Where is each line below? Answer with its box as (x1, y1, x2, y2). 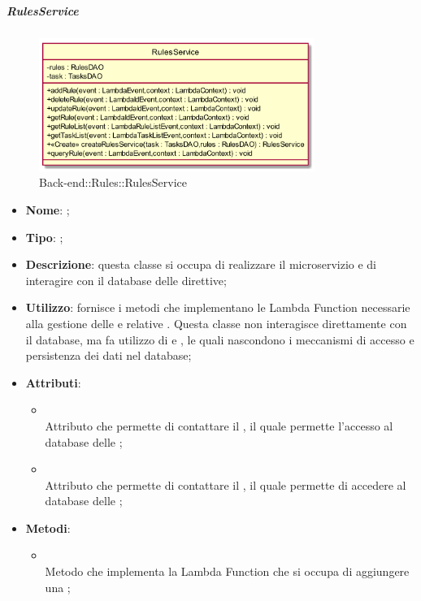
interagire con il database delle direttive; (25, 271, 227, 288)
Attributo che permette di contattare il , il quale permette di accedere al (45, 476, 406, 493)
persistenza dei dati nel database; (25, 347, 192, 364)
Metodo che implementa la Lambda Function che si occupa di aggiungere (45, 563, 410, 580)
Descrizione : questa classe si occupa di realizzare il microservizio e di (25, 256, 377, 273)
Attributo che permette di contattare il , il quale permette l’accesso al (45, 417, 393, 434)
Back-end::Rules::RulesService (39, 174, 187, 191)
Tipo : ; (25, 228, 63, 245)
